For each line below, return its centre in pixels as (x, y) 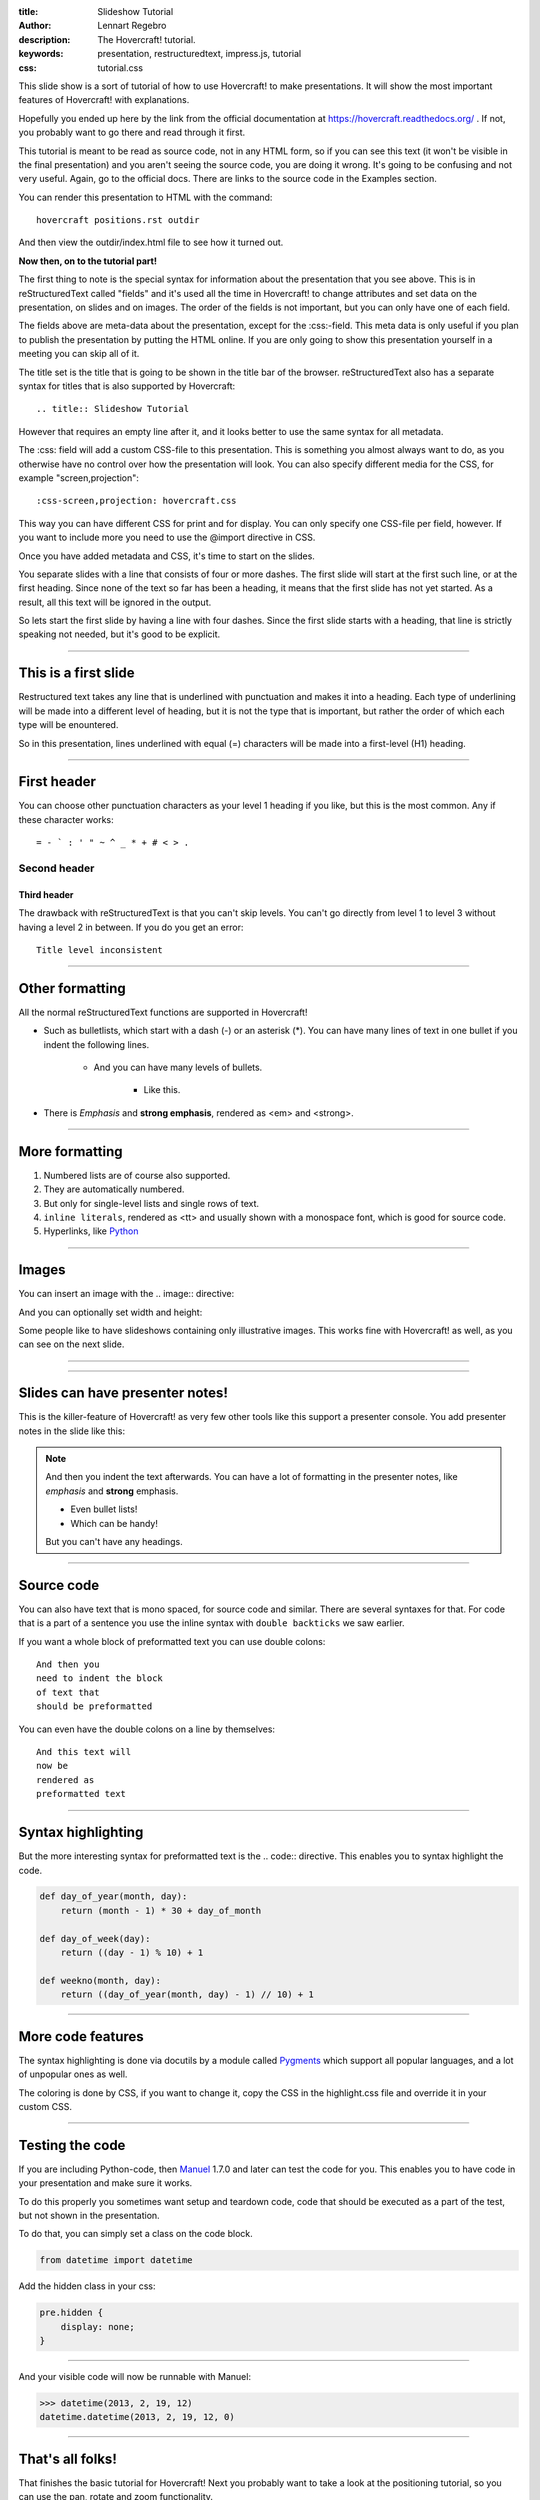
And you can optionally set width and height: (110, 1312)
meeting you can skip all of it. (79, 354)
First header (57, 781)
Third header (46, 894)
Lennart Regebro (132, 26)
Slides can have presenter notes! (123, 1393)
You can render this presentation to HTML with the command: (145, 197)
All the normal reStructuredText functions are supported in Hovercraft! (163, 1012)
